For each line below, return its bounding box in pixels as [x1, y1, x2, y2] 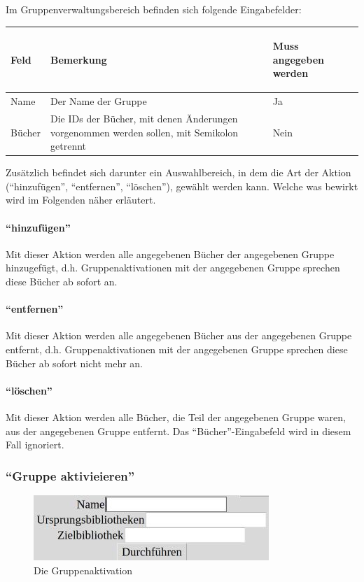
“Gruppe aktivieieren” [6, 467, 135, 484]
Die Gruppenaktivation [34, 562, 133, 577]
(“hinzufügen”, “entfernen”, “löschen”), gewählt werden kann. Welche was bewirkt [6, 178, 358, 193]
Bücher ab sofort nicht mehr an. [6, 355, 143, 370]
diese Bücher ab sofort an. [6, 274, 118, 289]
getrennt [50, 139, 87, 153]
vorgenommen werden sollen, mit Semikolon [50, 125, 239, 139]
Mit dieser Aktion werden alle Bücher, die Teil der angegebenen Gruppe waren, [6, 409, 346, 424]
